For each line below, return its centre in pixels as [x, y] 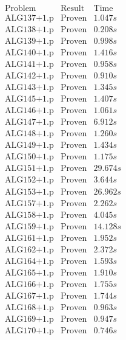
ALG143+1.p [29, 88]
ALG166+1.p [29, 284]
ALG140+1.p [29, 53]
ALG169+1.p [29, 319]
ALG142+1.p [29, 76]
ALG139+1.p [29, 42]
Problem [20, 9]
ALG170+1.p [29, 331]
